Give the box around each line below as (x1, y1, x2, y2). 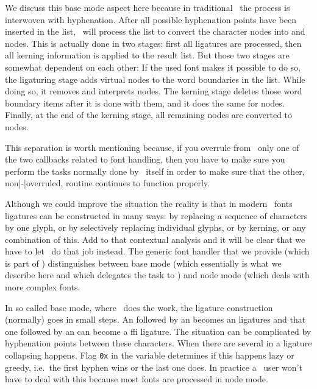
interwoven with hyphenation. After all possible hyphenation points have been (5, 13, 296, 26)
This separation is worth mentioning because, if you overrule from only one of (5, 141, 299, 153)
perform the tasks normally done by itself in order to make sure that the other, (5, 164, 305, 177)
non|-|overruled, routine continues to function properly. (5, 177, 210, 189)
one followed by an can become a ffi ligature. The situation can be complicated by (5, 324, 312, 337)
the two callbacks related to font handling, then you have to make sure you (5, 153, 285, 166)
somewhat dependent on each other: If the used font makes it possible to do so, (5, 60, 301, 73)
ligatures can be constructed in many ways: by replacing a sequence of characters (5, 209, 308, 222)
